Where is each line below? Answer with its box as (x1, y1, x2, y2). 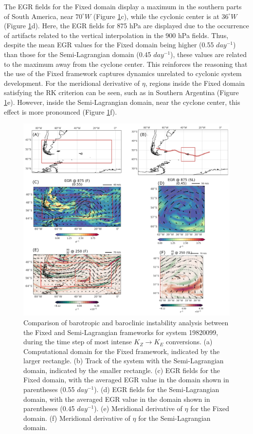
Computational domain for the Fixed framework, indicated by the (23, 346, 220, 356)
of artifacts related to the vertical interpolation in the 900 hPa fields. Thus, (4, 30, 229, 40)
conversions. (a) (166, 336, 213, 347)
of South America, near (4, 11, 73, 21)
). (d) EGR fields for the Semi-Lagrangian (94, 384, 219, 395)
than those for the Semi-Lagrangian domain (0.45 (4, 49, 151, 59)
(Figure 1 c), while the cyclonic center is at (93, 11, 219, 21)
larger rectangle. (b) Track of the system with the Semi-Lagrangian (23, 355, 224, 366)
